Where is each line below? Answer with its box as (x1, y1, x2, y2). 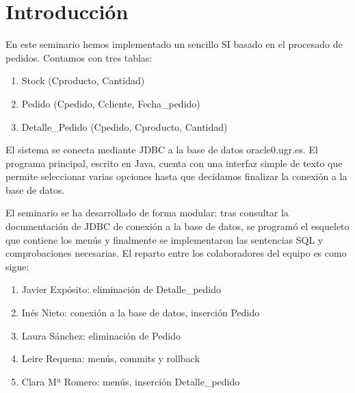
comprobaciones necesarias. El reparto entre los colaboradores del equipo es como (5, 246, 347, 260)
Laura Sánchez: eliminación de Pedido (21, 328, 181, 342)
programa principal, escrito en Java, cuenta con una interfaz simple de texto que (5, 155, 343, 170)
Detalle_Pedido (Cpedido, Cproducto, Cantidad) (21, 119, 228, 134)
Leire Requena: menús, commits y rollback (21, 351, 200, 366)
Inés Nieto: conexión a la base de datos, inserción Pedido (21, 305, 260, 320)
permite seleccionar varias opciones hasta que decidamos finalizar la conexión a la (5, 169, 347, 183)
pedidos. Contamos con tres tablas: (5, 50, 153, 64)
